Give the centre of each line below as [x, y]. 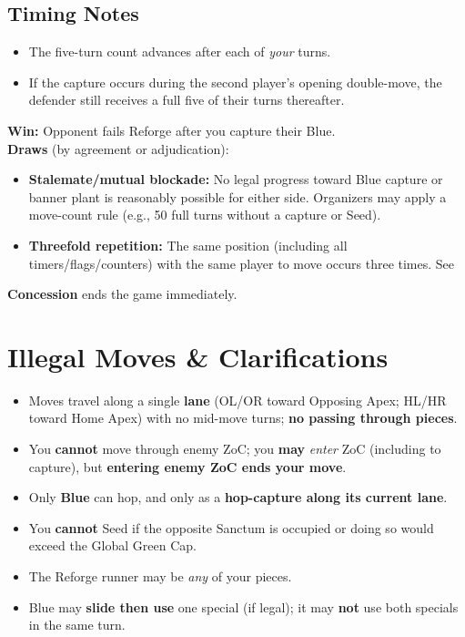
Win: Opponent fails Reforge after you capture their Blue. [172, 130]
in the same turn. [77, 625]
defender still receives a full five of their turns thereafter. [187, 100]
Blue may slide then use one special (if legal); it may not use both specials [243, 606]
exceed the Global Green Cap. [112, 545]
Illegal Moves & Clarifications [198, 356]
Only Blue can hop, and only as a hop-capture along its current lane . [238, 497]
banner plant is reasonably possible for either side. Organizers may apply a [238, 196]
